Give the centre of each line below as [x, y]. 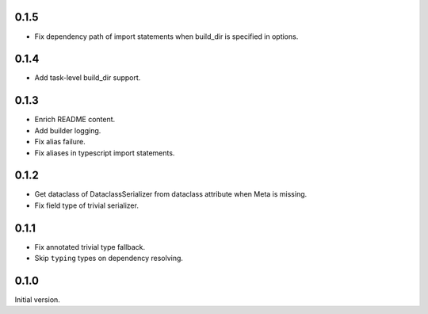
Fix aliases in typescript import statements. [105, 153]
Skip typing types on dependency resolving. [109, 258]
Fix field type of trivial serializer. [86, 205]
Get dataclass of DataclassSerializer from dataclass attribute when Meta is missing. [171, 194]
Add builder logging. [68, 130]
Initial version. [38, 300]
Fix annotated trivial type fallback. [90, 247]
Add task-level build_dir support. [88, 78]
